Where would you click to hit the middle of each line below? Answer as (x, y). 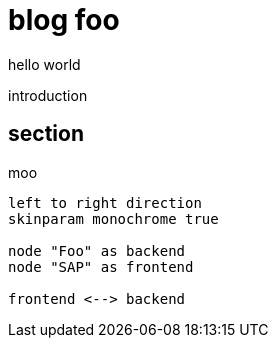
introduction (48, 95)
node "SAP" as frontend (101, 266)
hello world (44, 64)
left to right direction (105, 202)
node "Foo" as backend (97, 250)
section (46, 134)
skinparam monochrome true (113, 218)
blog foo (64, 20)
